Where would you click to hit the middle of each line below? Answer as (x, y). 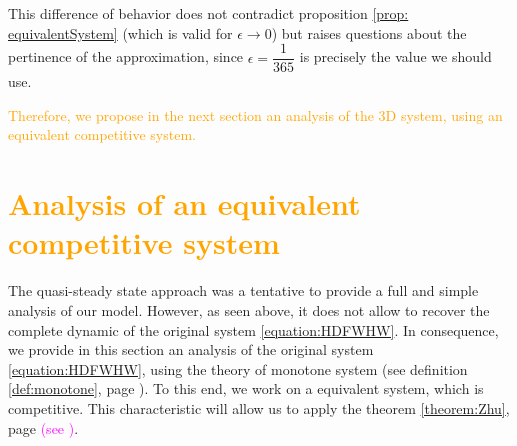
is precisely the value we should (395, 56)
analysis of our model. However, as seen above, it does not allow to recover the (249, 309)
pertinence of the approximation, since (126, 56)
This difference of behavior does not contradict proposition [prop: (208, 13)
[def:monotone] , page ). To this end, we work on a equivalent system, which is (246, 388)
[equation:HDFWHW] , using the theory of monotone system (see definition (238, 368)
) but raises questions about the (369, 32)
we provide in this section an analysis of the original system (191, 349)
